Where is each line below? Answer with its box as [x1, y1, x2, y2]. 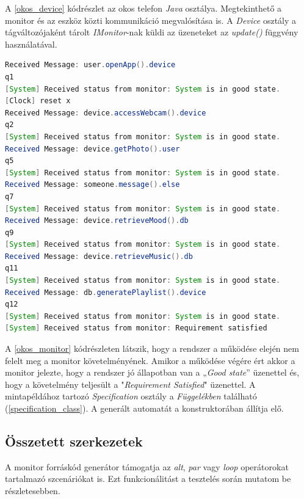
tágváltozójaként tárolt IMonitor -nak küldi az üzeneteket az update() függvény [5, 26, 299, 38]
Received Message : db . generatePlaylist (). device [5, 288, 206, 297]
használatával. [5, 37, 57, 50]
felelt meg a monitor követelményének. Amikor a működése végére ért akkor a [5, 354, 295, 366]
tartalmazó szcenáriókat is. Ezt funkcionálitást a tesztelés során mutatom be [5, 472, 291, 485]
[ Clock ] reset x [5, 97, 71, 106]
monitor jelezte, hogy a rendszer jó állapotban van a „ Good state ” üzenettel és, [5, 366, 300, 379]
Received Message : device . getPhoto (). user [5, 144, 180, 153]
